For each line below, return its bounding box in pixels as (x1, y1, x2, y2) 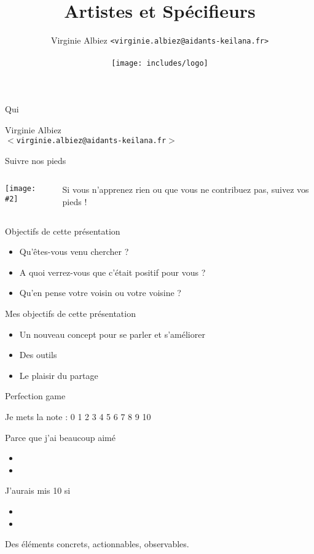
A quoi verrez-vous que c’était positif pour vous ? (19, 265, 206, 278)
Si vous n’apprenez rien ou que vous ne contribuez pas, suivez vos (62, 183, 309, 196)
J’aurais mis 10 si (5, 484, 71, 497)
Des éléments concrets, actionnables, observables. (5, 537, 189, 550)
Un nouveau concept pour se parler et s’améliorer (19, 327, 205, 340)
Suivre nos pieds (5, 154, 66, 166)
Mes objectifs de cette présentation (5, 307, 136, 320)
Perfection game (5, 389, 66, 402)
